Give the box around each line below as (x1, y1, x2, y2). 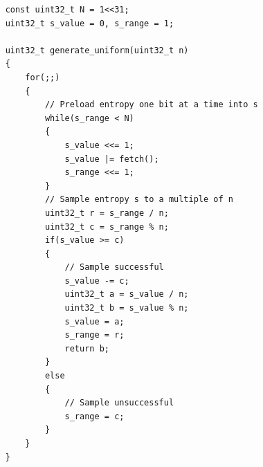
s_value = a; (64, 316, 125, 327)
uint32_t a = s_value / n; (64, 289, 189, 300)
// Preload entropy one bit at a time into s (44, 100, 258, 110)
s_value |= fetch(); (64, 154, 159, 164)
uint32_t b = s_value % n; (64, 303, 189, 313)
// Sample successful (64, 262, 164, 273)
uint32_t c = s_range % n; (44, 221, 169, 232)
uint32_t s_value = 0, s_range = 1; (5, 18, 174, 28)
